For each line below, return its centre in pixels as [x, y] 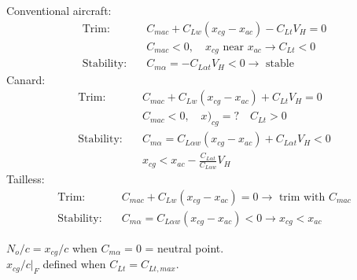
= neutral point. [184, 247]
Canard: [26, 79]
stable [280, 64]
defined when [74, 264]
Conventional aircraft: [59, 10]
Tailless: [26, 179]
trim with [302, 197]
